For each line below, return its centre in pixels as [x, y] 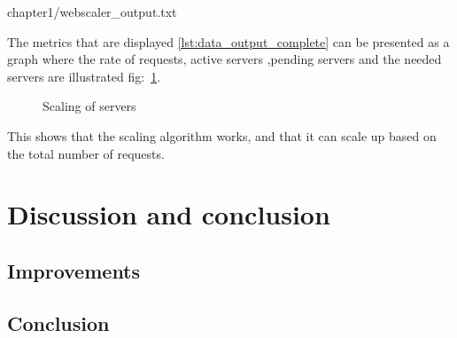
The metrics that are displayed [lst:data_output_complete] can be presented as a [228, 41]
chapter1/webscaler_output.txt [92, 12]
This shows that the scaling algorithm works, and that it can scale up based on [222, 135]
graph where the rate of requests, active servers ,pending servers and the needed [225, 59]
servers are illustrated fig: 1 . [84, 76]
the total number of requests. [86, 153]
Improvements [74, 270]
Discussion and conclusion [169, 214]
